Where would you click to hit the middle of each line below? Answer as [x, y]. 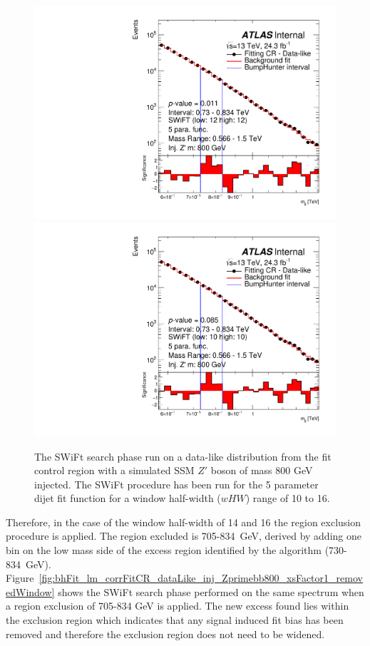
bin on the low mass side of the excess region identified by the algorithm [164, 550]
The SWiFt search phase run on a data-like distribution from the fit [183, 456]
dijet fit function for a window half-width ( [128, 498]
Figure [20, 578]
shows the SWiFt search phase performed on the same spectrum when [211, 591]
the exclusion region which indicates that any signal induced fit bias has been [175, 620]
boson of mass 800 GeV [262, 470]
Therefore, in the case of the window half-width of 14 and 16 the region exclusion [184, 522]
